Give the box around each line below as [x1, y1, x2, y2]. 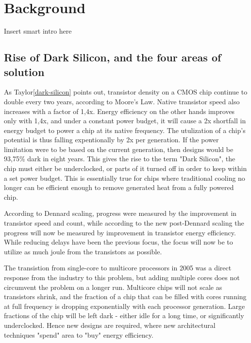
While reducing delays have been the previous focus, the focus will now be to [4, 237, 233, 247]
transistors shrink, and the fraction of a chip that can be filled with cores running [4, 291, 247, 302]
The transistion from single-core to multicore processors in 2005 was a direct [4, 263, 232, 273]
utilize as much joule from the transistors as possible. [4, 246, 162, 256]
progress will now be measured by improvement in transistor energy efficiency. [4, 227, 236, 237]
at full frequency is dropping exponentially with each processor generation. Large [4, 301, 245, 311]
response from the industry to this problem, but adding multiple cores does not [4, 272, 240, 282]
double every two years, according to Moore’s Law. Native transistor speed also [4, 96, 240, 106]
